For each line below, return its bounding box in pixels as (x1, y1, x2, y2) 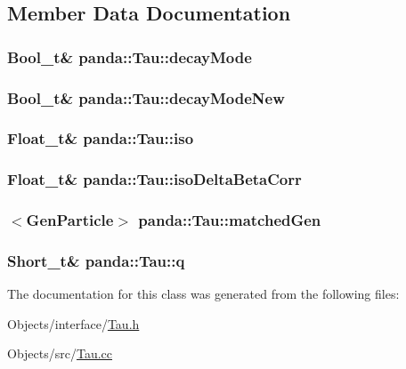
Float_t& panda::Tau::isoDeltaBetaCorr (7, 168, 302, 190)
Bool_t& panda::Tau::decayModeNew (7, 86, 285, 108)
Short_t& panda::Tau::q (7, 249, 185, 271)
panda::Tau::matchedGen (138, 209, 321, 231)
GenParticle (26, 209, 114, 231)
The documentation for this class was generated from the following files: (7, 285, 400, 303)
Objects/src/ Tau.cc (7, 344, 113, 363)
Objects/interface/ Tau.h (7, 314, 140, 333)
